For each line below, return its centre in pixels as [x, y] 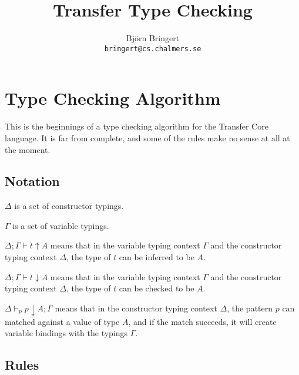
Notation [32, 181]
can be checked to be [157, 288]
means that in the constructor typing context [136, 308]
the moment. [28, 149]
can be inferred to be [157, 257]
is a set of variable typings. [61, 225]
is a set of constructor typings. [69, 206]
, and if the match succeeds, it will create [202, 321]
